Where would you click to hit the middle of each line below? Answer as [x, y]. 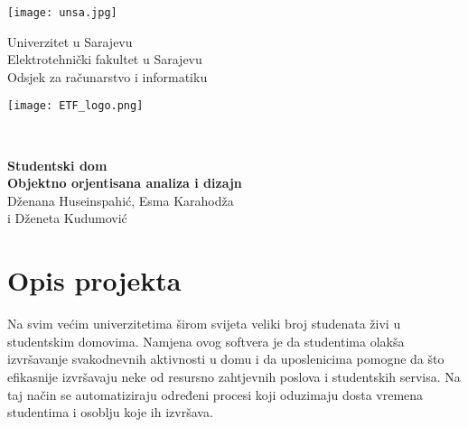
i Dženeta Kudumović [67, 218]
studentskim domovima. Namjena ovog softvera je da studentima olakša [206, 341]
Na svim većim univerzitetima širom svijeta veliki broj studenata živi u [204, 324]
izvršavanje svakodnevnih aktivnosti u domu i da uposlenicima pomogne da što [226, 359]
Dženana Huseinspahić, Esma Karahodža [121, 200]
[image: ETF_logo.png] [75, 106]
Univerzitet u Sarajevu [70, 41]
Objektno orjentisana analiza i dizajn [125, 183]
